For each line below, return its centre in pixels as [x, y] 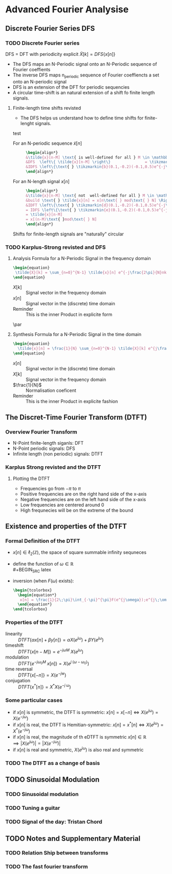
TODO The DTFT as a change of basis [53, 763]
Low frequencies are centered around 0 [62, 505]
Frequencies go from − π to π [50, 488]
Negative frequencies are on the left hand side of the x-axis [83, 499]
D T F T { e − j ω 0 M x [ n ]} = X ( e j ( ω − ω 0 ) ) [54, 663]
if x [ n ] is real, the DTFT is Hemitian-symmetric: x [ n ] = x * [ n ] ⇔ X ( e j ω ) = [88, 724]
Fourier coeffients [31, 69]
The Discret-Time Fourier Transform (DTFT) [76, 417]
